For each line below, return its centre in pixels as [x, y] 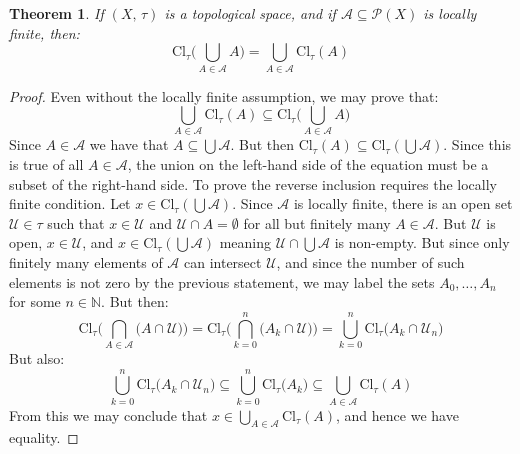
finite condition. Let [70, 203]
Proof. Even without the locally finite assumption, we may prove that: [224, 95]
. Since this [477, 144]
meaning [245, 242]
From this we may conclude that [108, 414]
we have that [129, 144]
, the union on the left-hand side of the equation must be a [308, 164]
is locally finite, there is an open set [403, 203]
